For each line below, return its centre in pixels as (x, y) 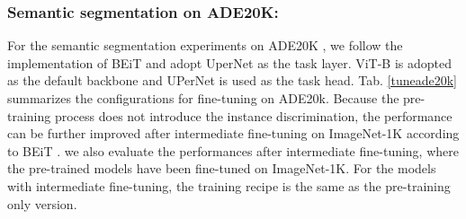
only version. (42, 203)
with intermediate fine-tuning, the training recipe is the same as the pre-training (229, 185)
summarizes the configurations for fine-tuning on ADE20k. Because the (203, 98)
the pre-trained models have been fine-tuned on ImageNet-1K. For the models (222, 168)
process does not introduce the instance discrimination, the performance (253, 115)
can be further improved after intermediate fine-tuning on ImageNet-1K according (233, 133)
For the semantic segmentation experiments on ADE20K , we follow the (205, 45)
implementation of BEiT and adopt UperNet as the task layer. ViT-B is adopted (230, 62)
